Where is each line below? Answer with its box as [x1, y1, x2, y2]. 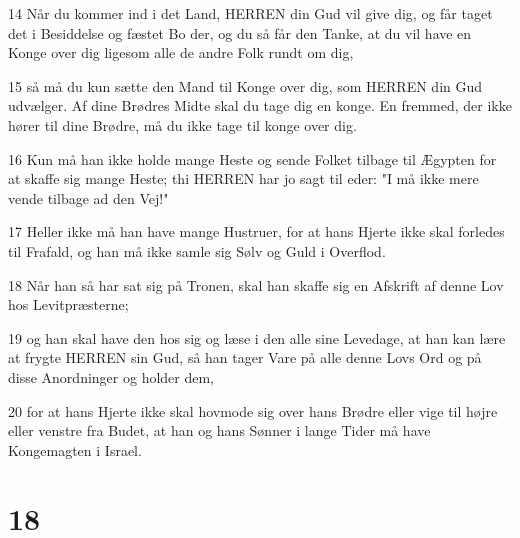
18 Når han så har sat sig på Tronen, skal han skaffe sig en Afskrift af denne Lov [8, 274, 504, 295]
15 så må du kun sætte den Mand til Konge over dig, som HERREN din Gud [8, 75, 483, 96]
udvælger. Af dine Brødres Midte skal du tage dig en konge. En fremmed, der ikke [8, 95, 512, 116]
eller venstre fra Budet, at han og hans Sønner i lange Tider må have [8, 420, 431, 441]
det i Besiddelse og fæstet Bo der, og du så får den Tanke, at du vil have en [8, 22, 472, 43]
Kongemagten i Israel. [8, 439, 142, 460]
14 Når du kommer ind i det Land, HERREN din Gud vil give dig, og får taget [8, 3, 493, 23]
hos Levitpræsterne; [8, 294, 129, 315]
